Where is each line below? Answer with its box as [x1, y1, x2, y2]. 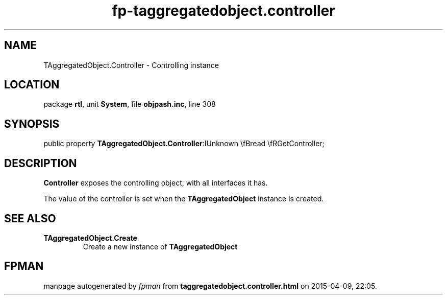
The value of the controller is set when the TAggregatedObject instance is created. [43, 194, 324, 203]
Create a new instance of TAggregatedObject [83, 242, 238, 251]
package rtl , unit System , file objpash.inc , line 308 [43, 100, 216, 109]
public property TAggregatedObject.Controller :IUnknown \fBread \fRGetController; [43, 139, 325, 148]
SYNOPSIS [4, 117, 60, 130]
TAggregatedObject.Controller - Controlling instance [43, 60, 219, 70]
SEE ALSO [4, 212, 56, 225]
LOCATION [4, 78, 60, 91]
